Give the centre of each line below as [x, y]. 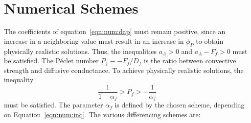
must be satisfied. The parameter [54, 105]
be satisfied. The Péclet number [51, 61]
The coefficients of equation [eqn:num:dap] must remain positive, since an [115, 31]
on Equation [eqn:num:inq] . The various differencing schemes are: [102, 114]
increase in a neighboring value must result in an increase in [94, 41]
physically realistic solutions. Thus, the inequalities [80, 51]
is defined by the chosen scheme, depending [180, 105]
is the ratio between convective [190, 61]
